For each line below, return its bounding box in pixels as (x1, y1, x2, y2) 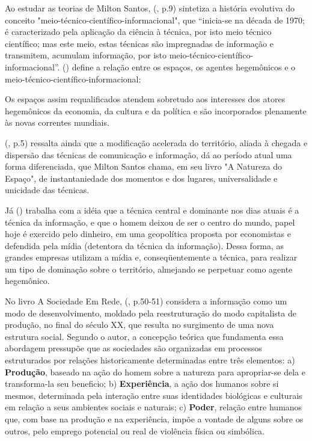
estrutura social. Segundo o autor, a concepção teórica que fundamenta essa (5, 330, 284, 342)
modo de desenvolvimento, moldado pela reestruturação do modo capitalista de (5, 306, 296, 319)
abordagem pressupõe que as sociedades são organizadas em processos (5, 342, 262, 354)
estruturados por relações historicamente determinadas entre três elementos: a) (5, 354, 295, 366)
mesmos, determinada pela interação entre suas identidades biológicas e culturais (5, 389, 302, 401)
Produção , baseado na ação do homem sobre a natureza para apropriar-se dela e (5, 365, 305, 378)
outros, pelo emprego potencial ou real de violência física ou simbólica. (5, 424, 265, 437)
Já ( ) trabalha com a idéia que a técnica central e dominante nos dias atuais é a (5, 203, 299, 216)
